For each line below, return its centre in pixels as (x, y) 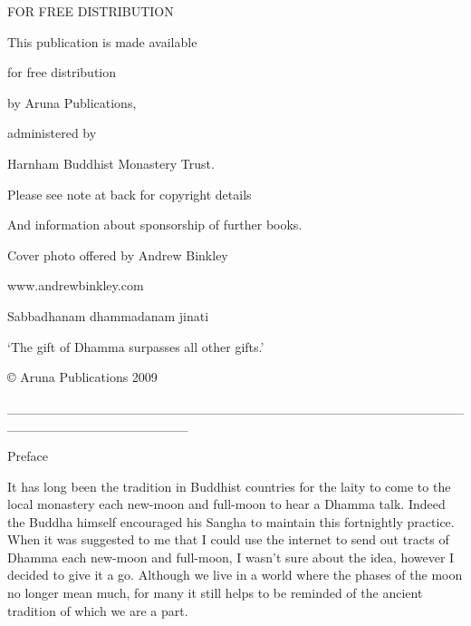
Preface (28, 455)
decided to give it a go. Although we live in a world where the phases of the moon (235, 575)
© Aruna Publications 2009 (82, 377)
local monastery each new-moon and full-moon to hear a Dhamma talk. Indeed (226, 504)
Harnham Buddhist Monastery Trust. (111, 163)
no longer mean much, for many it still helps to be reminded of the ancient (215, 593)
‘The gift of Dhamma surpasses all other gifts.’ (136, 346)
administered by (52, 133)
